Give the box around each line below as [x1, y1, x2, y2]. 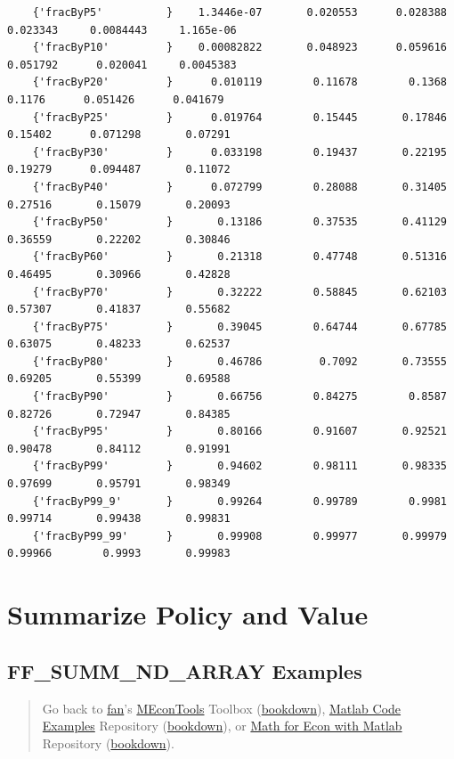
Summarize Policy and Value [7, 596, 369, 632]
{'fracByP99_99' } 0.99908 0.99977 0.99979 [32, 529, 447, 543]
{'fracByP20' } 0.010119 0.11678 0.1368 [32, 76, 447, 89]
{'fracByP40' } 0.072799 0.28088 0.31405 [32, 180, 447, 193]
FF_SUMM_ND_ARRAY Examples [7, 657, 362, 684]
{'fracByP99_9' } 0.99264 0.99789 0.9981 [32, 494, 447, 508]
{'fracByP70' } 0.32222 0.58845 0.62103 [32, 285, 447, 298]
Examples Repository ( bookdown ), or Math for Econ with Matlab [42, 716, 402, 735]
